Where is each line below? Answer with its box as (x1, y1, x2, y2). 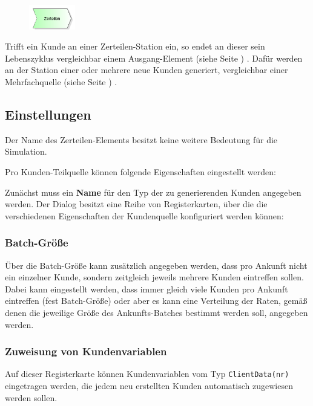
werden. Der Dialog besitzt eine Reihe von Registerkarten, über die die (5, 198, 268, 210)
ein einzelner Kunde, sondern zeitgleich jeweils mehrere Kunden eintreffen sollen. (5, 271, 304, 283)
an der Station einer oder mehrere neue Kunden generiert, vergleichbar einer (5, 63, 288, 76)
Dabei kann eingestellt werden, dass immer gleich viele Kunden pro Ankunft (5, 282, 288, 295)
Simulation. (5, 145, 47, 158)
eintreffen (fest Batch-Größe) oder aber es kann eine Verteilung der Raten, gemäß (5, 294, 308, 307)
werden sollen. (5, 391, 58, 404)
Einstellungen (5, 105, 91, 123)
